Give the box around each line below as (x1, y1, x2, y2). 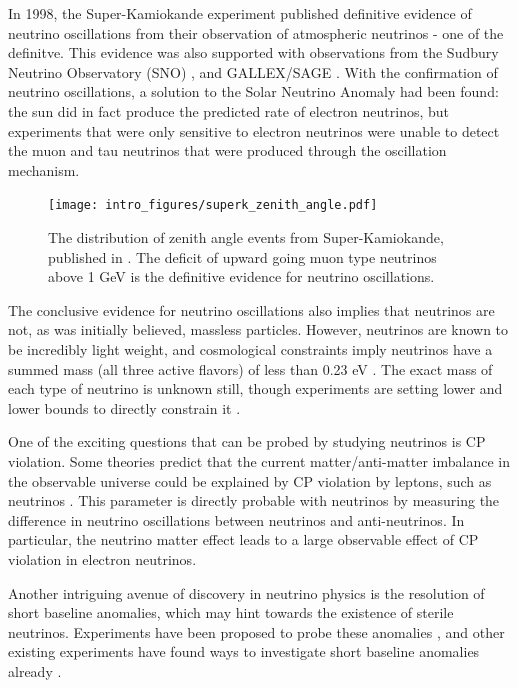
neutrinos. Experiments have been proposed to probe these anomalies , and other (8, 621, 505, 642)
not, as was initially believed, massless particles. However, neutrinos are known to (8, 319, 509, 340)
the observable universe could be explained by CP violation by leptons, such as (8, 470, 492, 491)
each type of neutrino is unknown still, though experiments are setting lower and (8, 378, 503, 399)
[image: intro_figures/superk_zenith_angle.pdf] (48, 198, 378, 213)
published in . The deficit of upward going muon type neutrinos (48, 246, 437, 267)
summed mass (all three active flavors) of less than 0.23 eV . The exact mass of (8, 358, 493, 379)
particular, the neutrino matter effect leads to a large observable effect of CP (8, 529, 479, 550)
